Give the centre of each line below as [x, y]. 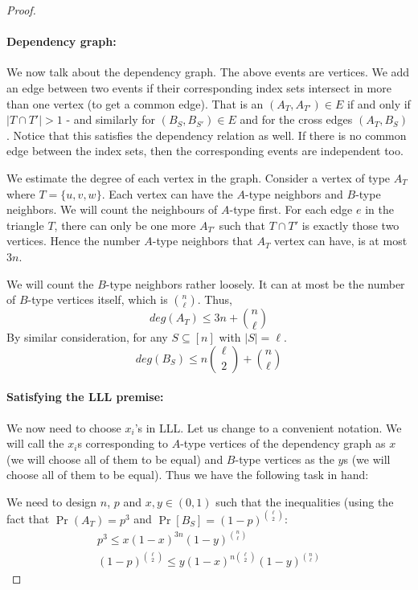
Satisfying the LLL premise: [85, 397]
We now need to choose [64, 427]
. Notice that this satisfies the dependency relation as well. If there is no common [207, 135]
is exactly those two [350, 225]
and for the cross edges [296, 119]
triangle [25, 225]
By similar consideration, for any [87, 337]
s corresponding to [123, 443]
